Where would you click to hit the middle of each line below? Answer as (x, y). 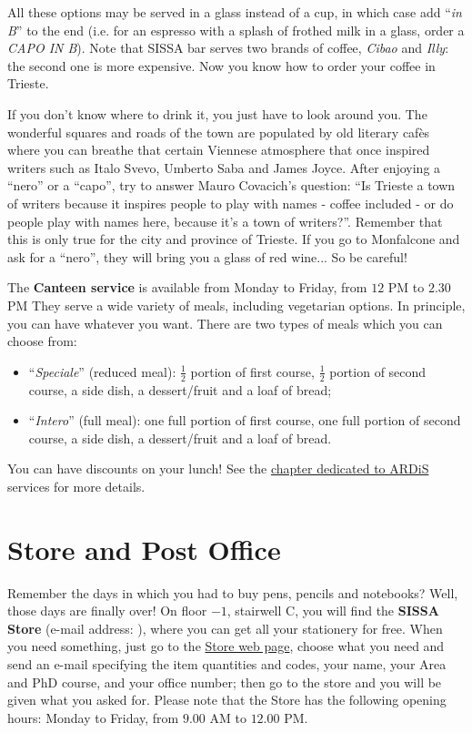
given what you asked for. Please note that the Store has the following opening (227, 700)
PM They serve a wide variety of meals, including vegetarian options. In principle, (236, 305)
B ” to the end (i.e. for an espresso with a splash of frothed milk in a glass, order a (236, 30)
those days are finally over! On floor (107, 611)
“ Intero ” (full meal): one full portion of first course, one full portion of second (245, 420)
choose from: (42, 341)
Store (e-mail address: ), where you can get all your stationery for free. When (225, 628)
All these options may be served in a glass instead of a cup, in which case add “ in (235, 12)
